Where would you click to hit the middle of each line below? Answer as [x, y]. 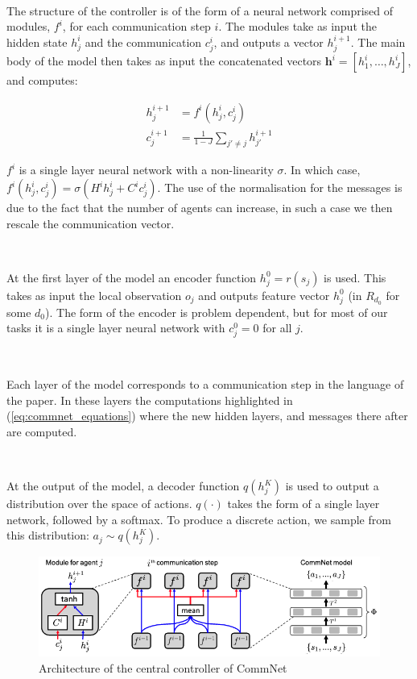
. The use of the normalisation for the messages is [280, 187]
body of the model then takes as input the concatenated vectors [164, 61]
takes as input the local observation [94, 295]
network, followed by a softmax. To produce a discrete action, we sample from [199, 519]
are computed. [42, 431]
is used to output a [332, 486]
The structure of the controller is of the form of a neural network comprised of [200, 10]
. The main [378, 42]
